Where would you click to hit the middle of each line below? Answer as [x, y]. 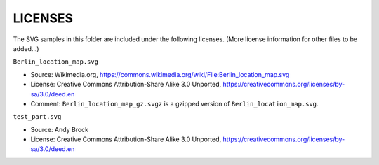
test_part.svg [37, 117]
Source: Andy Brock [60, 129]
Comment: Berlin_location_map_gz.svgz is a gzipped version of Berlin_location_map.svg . [174, 103]
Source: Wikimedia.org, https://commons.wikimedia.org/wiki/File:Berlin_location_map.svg [160, 74]
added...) [26, 48]
